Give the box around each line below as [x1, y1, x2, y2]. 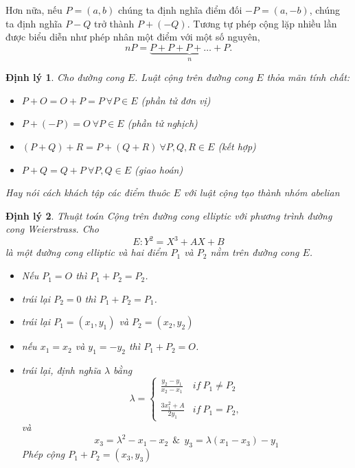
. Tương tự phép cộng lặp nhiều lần [187, 16, 337, 30]
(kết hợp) [218, 139, 256, 153]
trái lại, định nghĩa [21, 363, 101, 377]
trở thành [94, 16, 135, 30]
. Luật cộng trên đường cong [135, 70, 253, 84]
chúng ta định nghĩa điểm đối [117, 3, 242, 16]
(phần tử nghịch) [127, 116, 198, 130]
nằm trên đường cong [210, 245, 299, 259]
